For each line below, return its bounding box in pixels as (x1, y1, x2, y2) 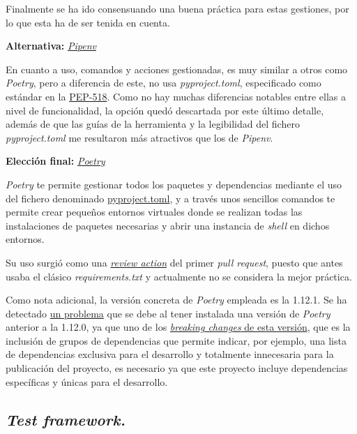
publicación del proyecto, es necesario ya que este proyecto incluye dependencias (6, 361, 348, 375)
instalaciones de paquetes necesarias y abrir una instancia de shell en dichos (6, 218, 330, 232)
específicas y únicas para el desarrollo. (6, 374, 168, 389)
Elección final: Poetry (6, 154, 105, 168)
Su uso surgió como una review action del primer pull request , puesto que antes (6, 255, 343, 269)
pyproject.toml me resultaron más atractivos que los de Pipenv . (6, 130, 273, 144)
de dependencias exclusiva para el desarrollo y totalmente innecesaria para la (6, 347, 334, 361)
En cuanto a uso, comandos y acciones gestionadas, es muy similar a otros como (6, 61, 348, 76)
